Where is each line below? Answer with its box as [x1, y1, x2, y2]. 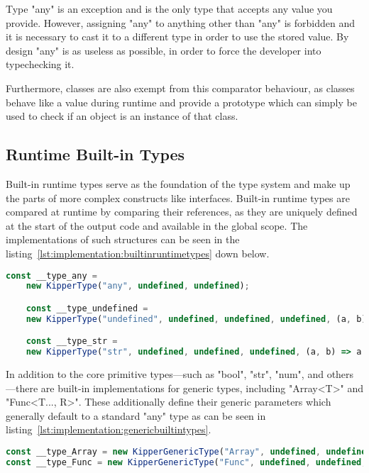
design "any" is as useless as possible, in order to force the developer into [6, 43, 321, 57]
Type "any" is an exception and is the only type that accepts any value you [6, 1, 333, 16]
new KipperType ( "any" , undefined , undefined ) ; [26, 281, 250, 291]
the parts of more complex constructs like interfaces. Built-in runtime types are [6, 190, 350, 205]
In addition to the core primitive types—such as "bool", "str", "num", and [6, 367, 324, 382]
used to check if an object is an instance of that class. [6, 108, 238, 123]
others [326, 367, 354, 382]
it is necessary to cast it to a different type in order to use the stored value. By [6, 29, 349, 44]
